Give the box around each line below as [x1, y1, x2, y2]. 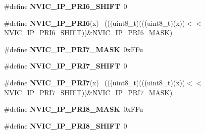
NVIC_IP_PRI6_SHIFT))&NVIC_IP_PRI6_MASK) [4, 27, 173, 38]
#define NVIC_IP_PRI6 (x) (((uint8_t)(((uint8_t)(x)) [4, 17, 185, 28]
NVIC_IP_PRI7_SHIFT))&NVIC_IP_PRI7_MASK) [4, 87, 173, 97]
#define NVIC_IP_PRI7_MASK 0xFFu [4, 44, 143, 54]
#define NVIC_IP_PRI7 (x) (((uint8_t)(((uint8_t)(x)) [4, 77, 185, 87]
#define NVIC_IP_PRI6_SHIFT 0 [4, 1, 127, 11]
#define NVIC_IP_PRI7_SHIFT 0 [4, 61, 127, 71]
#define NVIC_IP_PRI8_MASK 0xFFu [4, 104, 143, 114]
